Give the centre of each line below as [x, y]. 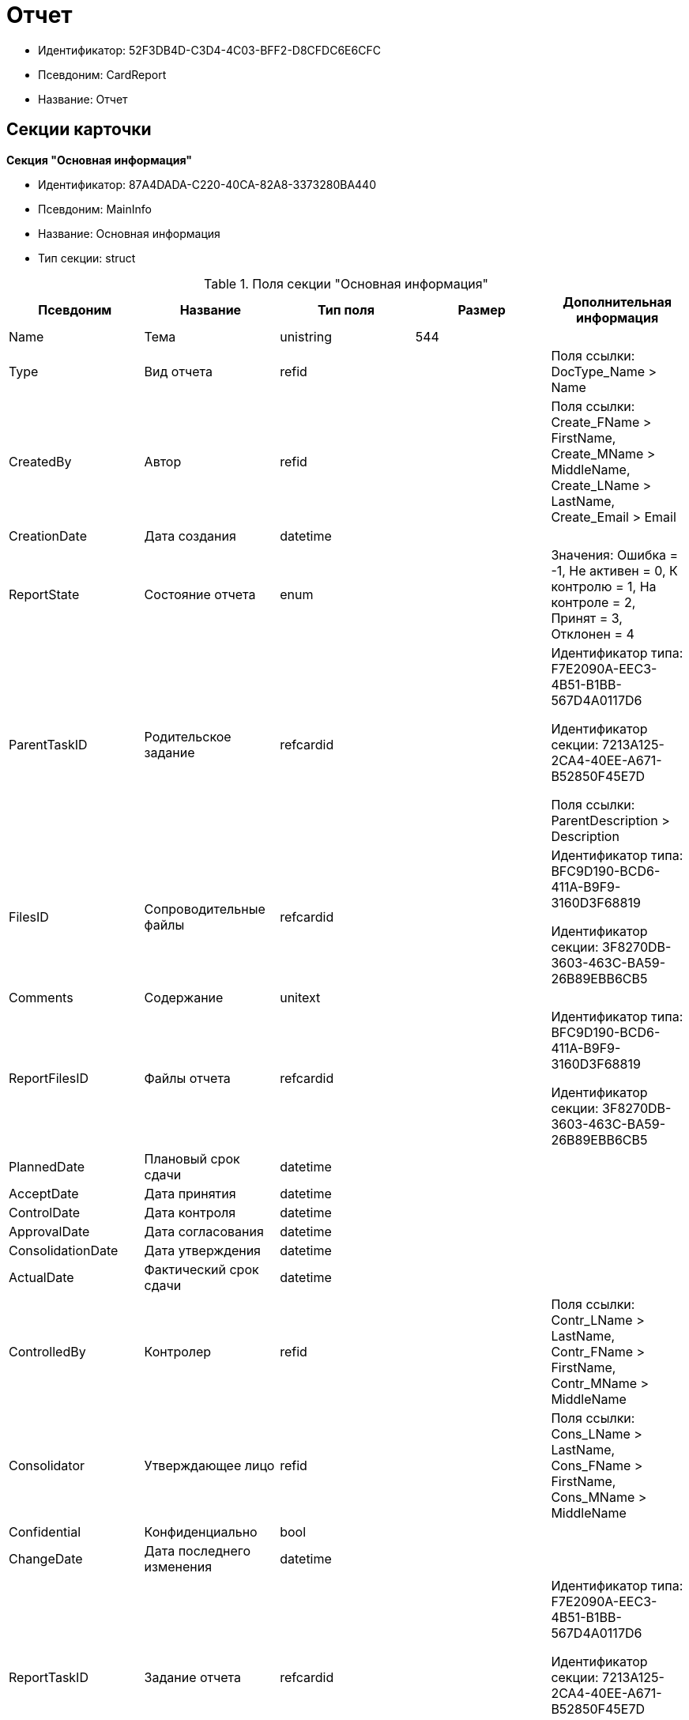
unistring [306, 336]
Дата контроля [190, 1212]
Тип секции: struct [87, 258]
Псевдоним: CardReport [102, 74]
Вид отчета [178, 371]
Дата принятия [190, 1193]
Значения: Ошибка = [615, 554]
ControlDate [45, 1212]
